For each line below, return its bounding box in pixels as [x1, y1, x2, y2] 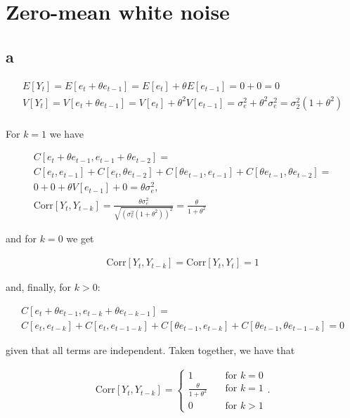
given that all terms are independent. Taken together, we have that [6, 342, 295, 357]
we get [66, 231, 94, 246]
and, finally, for [6, 280, 72, 294]
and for [6, 231, 37, 246]
